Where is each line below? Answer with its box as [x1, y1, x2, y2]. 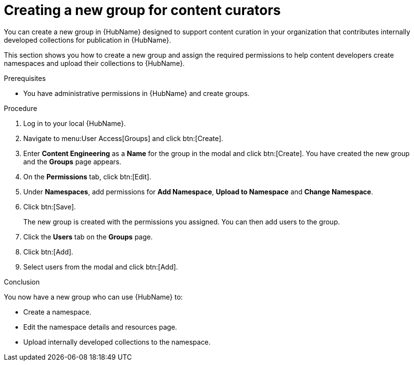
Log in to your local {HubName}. [23, 119, 126, 127]
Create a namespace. [23, 307, 92, 316]
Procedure [4, 104, 37, 112]
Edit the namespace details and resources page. [23, 322, 177, 331]
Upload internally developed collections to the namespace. [23, 337, 211, 346]
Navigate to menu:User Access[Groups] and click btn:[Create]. [23, 134, 223, 143]
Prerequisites [4, 74, 46, 82]
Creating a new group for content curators [4, 2, 281, 18]
